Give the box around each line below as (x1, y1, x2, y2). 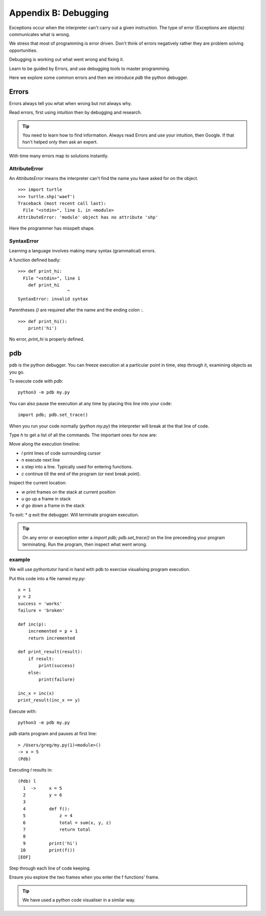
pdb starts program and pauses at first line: (9, 731, 97, 737)
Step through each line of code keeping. (9, 865, 91, 871)
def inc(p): (18, 621, 47, 627)
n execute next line (21, 457, 60, 463)
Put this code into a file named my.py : (9, 575, 86, 581)
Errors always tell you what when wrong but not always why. (9, 100, 132, 106)
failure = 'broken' (18, 608, 65, 613)
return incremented (28, 635, 75, 641)
